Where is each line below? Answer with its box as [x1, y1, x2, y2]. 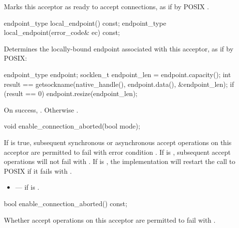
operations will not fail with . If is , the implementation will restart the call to [4, 156, 236, 166]
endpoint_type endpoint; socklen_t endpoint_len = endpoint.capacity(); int [4, 69, 231, 79]
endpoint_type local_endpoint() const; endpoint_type [4, 17, 166, 28]
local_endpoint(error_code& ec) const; [4, 27, 120, 37]
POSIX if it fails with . [4, 165, 72, 176]
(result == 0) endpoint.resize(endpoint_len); [4, 88, 137, 98]
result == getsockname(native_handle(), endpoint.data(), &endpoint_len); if [4, 79, 234, 89]
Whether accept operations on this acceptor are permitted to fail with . [4, 214, 216, 225]
